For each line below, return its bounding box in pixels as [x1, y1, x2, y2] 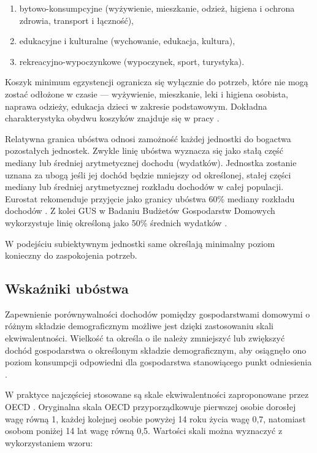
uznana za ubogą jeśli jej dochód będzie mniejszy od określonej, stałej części [5, 168, 291, 181]
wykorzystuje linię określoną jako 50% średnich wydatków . [5, 216, 227, 229]
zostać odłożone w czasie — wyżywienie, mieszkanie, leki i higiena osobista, [5, 87, 288, 100]
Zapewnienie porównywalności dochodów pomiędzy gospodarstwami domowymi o [5, 307, 310, 320]
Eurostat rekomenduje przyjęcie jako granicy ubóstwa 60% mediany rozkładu [5, 192, 295, 205]
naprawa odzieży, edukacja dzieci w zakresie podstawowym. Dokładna [5, 99, 267, 112]
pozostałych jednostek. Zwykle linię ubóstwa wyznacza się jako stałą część [5, 144, 283, 157]
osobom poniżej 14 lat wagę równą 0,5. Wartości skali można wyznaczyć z [5, 424, 283, 437]
